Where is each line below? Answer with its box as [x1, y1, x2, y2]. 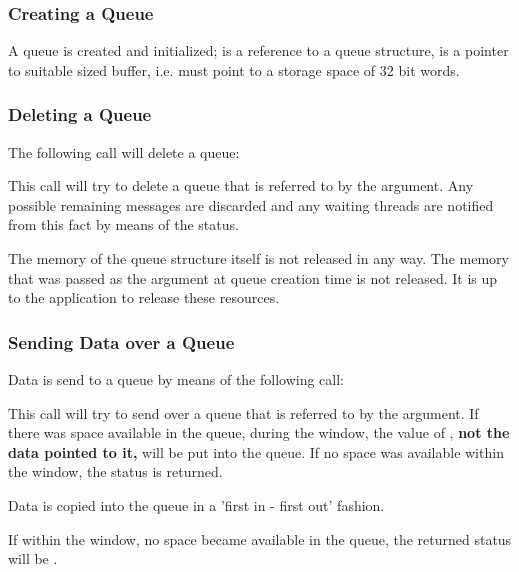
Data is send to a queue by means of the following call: [8, 369, 345, 389]
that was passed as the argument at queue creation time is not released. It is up [8, 267, 498, 288]
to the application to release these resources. [8, 287, 280, 308]
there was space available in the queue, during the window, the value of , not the [8, 422, 510, 443]
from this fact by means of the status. [8, 214, 239, 235]
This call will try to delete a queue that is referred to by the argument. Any [8, 175, 474, 196]
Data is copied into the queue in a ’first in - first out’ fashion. [8, 494, 385, 515]
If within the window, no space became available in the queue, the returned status [8, 528, 512, 549]
